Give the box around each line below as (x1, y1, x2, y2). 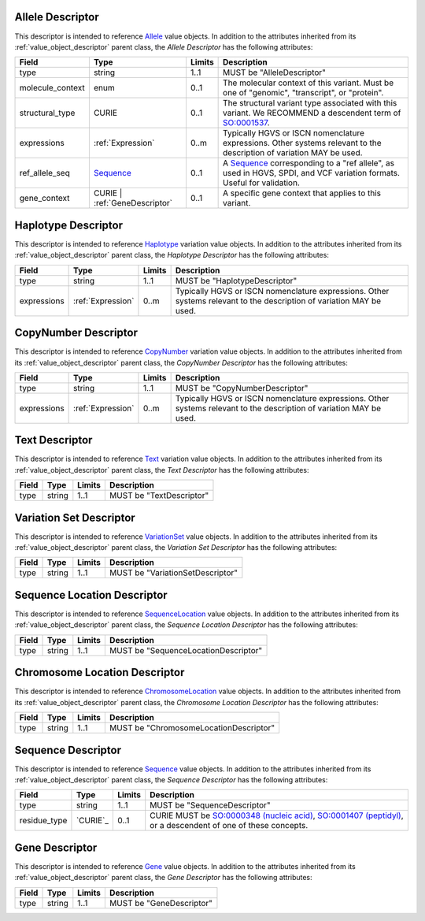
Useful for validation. (223, 177, 301, 188)
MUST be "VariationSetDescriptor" (109, 567, 238, 578)
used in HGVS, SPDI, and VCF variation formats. (223, 168, 401, 179)
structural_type (19, 107, 76, 118)
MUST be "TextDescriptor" (109, 490, 209, 501)
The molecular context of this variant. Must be (223, 77, 394, 88)
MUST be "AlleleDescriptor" (223, 67, 327, 78)
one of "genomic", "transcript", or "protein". (223, 87, 384, 98)
